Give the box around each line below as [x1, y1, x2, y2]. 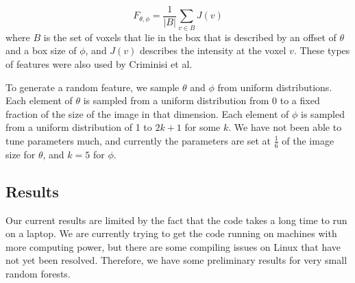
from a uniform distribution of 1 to [5, 120, 152, 134]
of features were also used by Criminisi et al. [5, 56, 193, 71]
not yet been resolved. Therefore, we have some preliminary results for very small [5, 253, 347, 267]
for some [184, 120, 221, 134]
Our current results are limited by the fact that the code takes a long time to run [5, 212, 347, 227]
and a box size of [5, 43, 77, 58]
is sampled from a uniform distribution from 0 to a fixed [83, 93, 320, 108]
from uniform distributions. [217, 79, 332, 94]
